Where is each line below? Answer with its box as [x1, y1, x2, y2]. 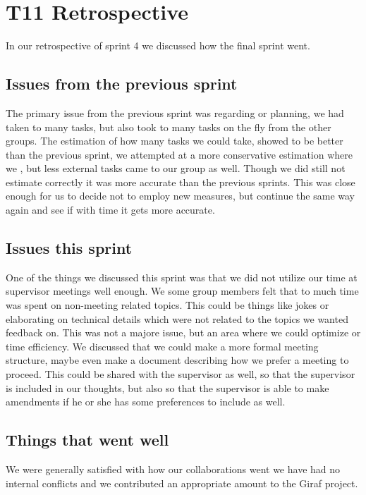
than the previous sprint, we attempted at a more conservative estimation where [6, 147, 353, 161]
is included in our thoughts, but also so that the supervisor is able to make [6, 380, 329, 395]
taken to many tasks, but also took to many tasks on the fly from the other [6, 119, 331, 134]
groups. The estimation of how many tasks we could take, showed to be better [6, 133, 343, 148]
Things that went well [6, 429, 169, 451]
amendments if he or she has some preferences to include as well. [6, 394, 286, 409]
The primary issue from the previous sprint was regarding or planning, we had [6, 105, 344, 120]
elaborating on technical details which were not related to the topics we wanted [6, 311, 348, 326]
